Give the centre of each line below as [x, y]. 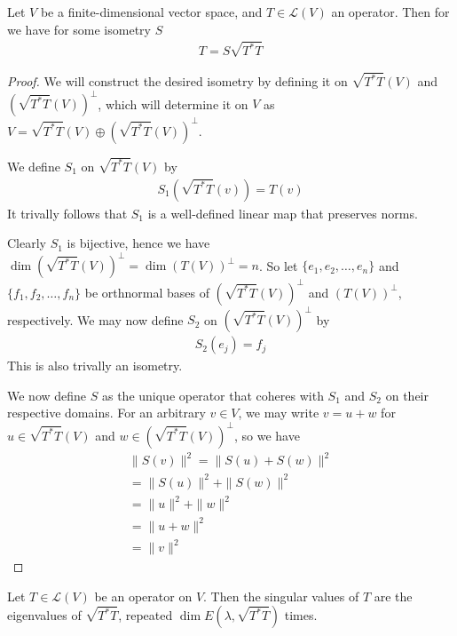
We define [34, 166]
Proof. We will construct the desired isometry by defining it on [177, 81]
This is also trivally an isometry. [95, 366]
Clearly [27, 243]
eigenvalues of [44, 615]
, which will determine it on [173, 103]
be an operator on [143, 596]
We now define [47, 395]
